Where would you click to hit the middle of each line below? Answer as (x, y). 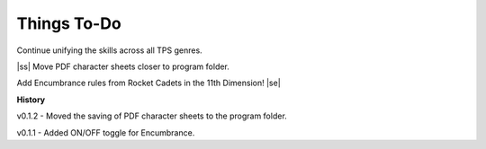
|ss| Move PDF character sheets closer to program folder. (123, 66)
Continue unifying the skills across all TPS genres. (109, 50)
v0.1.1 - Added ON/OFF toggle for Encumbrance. (106, 132)
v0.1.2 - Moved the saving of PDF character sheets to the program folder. (152, 116)
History (31, 100)
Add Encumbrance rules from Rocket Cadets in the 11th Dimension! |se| (148, 83)
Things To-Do (69, 23)
